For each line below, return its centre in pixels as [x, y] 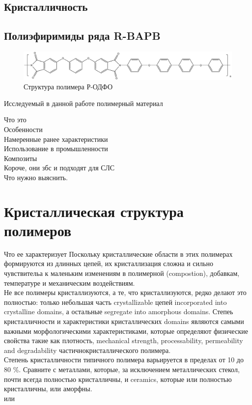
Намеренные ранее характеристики [56, 139]
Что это [15, 120]
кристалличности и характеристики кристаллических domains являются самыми [124, 321]
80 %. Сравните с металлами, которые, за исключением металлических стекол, [122, 369]
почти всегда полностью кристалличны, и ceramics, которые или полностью [118, 379]
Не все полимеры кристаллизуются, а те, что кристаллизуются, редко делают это [125, 292]
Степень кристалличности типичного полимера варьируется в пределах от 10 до [124, 360]
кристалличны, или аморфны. [48, 389]
